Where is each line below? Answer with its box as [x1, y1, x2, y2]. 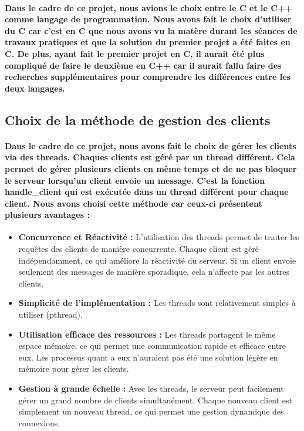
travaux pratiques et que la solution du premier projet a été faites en [5, 36, 291, 48]
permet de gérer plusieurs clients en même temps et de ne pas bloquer [5, 162, 297, 174]
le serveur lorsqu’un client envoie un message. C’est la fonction [5, 174, 265, 186]
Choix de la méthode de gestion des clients [5, 110, 271, 129]
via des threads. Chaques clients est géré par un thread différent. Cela [5, 151, 295, 163]
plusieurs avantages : [5, 208, 90, 221]
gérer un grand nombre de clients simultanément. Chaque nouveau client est [18, 393, 293, 406]
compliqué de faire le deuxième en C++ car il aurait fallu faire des [5, 59, 282, 71]
